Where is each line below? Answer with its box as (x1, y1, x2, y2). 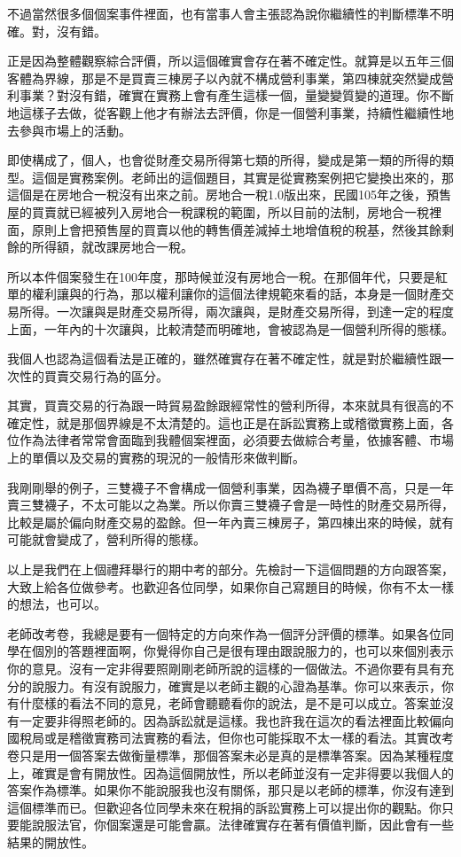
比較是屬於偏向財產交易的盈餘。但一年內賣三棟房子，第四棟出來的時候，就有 (7, 512, 454, 531)
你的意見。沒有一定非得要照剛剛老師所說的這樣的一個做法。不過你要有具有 (7, 659, 441, 677)
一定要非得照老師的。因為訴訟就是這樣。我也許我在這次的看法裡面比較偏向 (19, 711, 454, 729)
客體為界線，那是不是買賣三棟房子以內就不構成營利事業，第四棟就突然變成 (7, 68, 441, 87)
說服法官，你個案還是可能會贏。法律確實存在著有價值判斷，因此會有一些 (31, 815, 454, 834)
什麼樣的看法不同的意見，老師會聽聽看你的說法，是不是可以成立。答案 (19, 694, 429, 713)
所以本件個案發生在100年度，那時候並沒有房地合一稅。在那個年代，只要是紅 (7, 267, 448, 285)
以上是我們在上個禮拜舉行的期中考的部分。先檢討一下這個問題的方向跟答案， (7, 560, 454, 579)
